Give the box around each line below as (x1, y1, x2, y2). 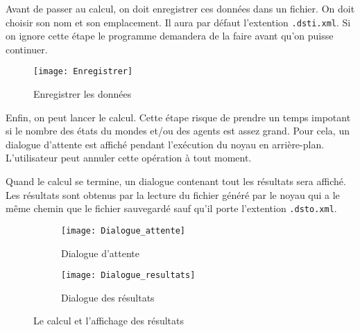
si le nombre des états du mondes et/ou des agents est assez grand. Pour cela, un (6, 123, 350, 138)
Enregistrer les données (33, 87, 132, 101)
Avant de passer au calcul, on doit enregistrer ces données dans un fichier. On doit (6, 1, 355, 15)
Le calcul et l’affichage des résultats (33, 313, 185, 328)
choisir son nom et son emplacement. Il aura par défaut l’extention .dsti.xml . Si (6, 15, 351, 29)
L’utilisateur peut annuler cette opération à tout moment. (6, 150, 252, 165)
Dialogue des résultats (61, 290, 155, 304)
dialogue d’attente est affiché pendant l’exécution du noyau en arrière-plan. (6, 137, 325, 151)
